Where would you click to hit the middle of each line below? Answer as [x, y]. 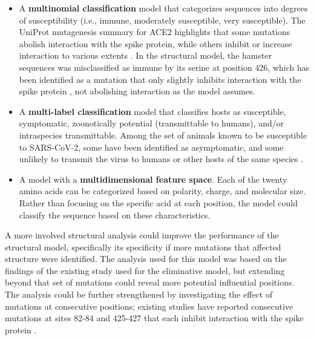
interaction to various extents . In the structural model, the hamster [146, 55]
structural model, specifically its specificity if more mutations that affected [143, 247]
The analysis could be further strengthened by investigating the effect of [139, 294]
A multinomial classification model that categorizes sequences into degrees [163, 8]
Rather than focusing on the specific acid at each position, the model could [158, 202]
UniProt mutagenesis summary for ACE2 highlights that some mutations [155, 32]
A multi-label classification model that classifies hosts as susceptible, [152, 111]
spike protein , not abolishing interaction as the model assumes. [137, 91]
